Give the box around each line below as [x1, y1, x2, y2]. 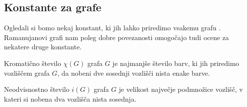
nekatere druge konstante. [4, 42, 82, 52]
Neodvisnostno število [4, 84, 70, 94]
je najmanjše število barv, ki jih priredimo [112, 58, 239, 68]
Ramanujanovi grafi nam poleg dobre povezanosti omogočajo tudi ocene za [4, 32, 229, 42]
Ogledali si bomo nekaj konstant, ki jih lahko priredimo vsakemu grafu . [4, 22, 221, 33]
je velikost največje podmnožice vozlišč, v [119, 84, 243, 94]
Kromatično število [4, 58, 61, 68]
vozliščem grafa [4, 67, 50, 78]
